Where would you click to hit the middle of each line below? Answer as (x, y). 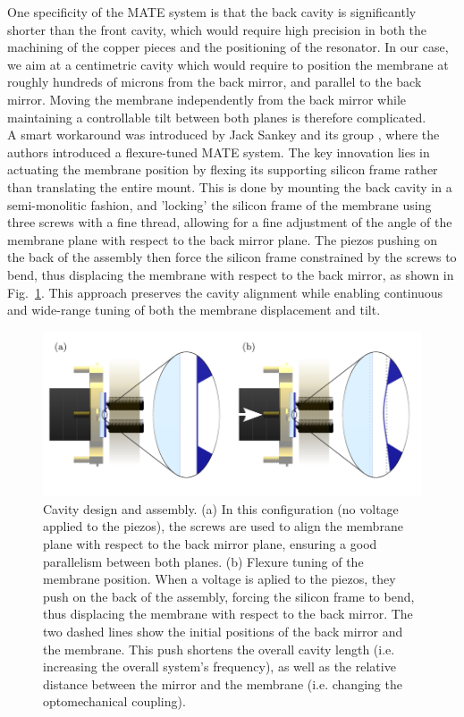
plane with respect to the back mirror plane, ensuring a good (210, 544)
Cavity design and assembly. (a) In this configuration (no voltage (221, 508)
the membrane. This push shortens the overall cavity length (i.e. (219, 649)
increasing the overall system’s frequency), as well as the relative (219, 666)
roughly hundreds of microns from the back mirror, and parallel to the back (215, 82)
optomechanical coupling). (114, 701)
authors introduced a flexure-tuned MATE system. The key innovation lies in (219, 152)
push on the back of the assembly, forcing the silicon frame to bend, (229, 596)
